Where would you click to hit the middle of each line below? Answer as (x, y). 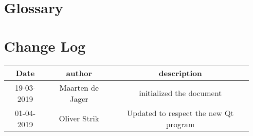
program (181, 124)
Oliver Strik (79, 118)
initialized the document (180, 93)
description (181, 73)
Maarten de (79, 87)
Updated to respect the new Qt (181, 113)
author (79, 73)
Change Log (45, 46)
